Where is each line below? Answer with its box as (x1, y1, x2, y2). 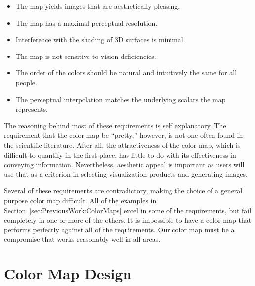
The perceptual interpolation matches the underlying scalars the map (15, 94, 226, 104)
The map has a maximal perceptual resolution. (15, 17, 158, 28)
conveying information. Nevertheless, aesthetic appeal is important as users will (4, 159, 245, 170)
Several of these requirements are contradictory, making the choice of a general (4, 185, 243, 196)
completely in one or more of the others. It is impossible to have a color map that (4, 215, 252, 225)
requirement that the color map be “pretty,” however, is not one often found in (4, 130, 243, 140)
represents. (15, 104, 48, 114)
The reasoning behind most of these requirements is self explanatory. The (4, 120, 226, 130)
